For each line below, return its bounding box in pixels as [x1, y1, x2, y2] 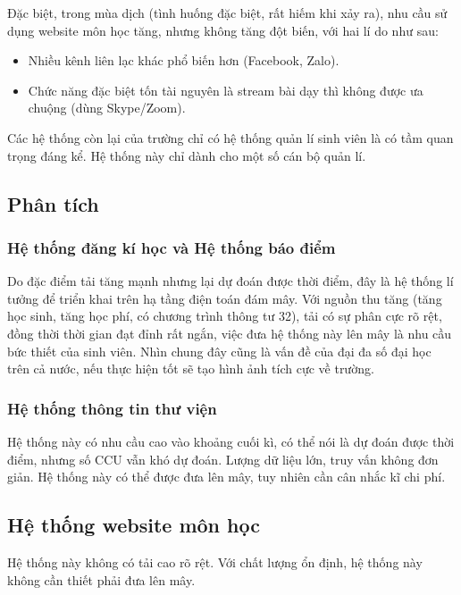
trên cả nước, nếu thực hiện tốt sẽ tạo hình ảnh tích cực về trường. [7, 359, 374, 378]
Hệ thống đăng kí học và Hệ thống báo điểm [7, 236, 336, 258]
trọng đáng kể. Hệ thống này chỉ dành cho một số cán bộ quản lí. [7, 146, 366, 164]
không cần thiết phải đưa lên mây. [7, 570, 196, 589]
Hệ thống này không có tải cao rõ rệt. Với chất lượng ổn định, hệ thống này [7, 552, 423, 571]
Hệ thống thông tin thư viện [7, 397, 217, 419]
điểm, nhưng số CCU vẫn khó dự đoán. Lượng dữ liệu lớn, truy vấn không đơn [7, 449, 439, 468]
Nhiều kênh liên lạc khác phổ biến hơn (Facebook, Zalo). [28, 51, 339, 70]
